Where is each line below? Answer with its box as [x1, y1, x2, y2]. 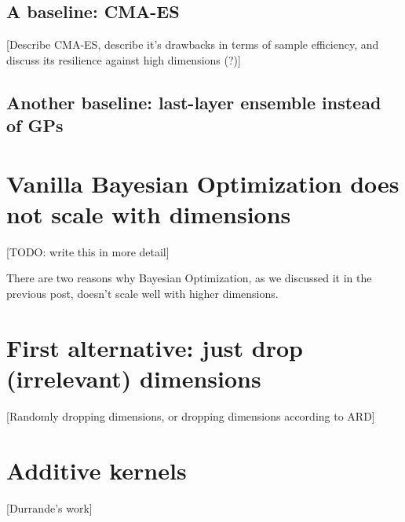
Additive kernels [6, 454, 187, 486]
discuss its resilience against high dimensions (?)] [6, 51, 241, 68]
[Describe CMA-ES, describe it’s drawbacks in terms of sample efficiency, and [6, 36, 379, 53]
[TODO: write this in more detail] [6, 243, 170, 259]
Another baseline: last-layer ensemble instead [6, 90, 381, 114]
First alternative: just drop [6, 331, 303, 363]
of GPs [6, 113, 64, 138]
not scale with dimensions [6, 197, 291, 230]
